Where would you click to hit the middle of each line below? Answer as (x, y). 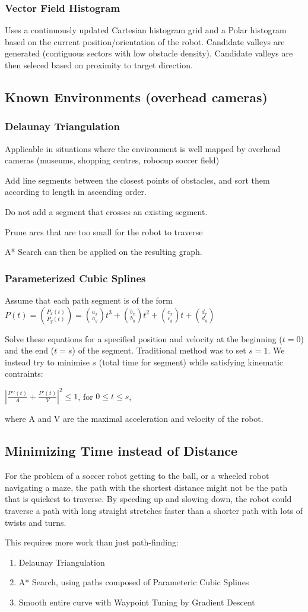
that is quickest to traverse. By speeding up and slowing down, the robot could (148, 499)
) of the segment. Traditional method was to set (159, 350)
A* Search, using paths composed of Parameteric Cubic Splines (134, 582)
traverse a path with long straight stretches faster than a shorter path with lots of (154, 511)
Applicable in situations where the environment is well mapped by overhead (143, 148)
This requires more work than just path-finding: (92, 542)
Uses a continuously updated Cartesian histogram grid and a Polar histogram (146, 30)
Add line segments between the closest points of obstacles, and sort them (137, 180)
